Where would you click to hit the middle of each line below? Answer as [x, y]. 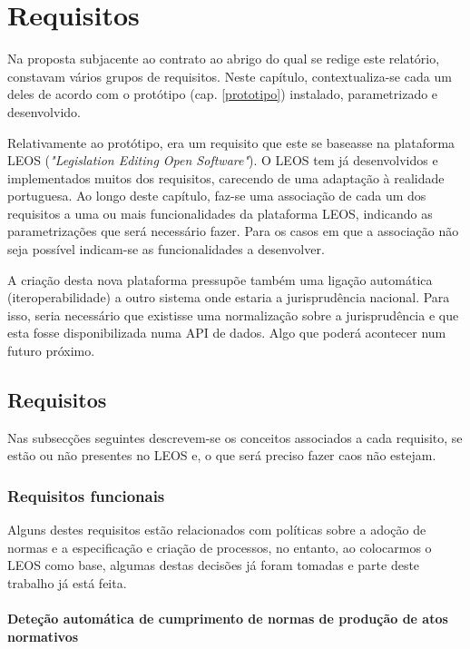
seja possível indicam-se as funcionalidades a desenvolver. [166, 249]
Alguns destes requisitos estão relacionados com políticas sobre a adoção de [217, 530]
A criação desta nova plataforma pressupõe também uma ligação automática [220, 279]
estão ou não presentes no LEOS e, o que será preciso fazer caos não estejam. [222, 455]
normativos [43, 636]
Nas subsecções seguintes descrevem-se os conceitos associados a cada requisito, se [235, 437]
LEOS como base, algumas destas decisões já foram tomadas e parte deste [214, 565]
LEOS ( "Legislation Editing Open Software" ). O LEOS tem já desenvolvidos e [223, 160]
